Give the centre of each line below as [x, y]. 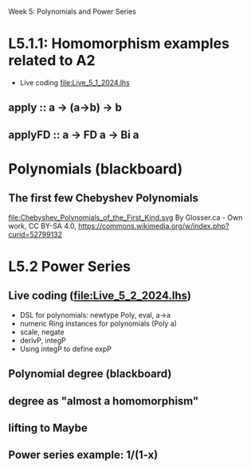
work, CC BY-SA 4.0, [43, 225]
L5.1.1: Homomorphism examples [119, 44]
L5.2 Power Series [70, 266]
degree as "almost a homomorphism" [104, 401]
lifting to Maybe [48, 428]
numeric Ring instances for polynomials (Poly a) [98, 323]
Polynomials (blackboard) [96, 168]
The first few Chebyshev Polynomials [104, 198]
